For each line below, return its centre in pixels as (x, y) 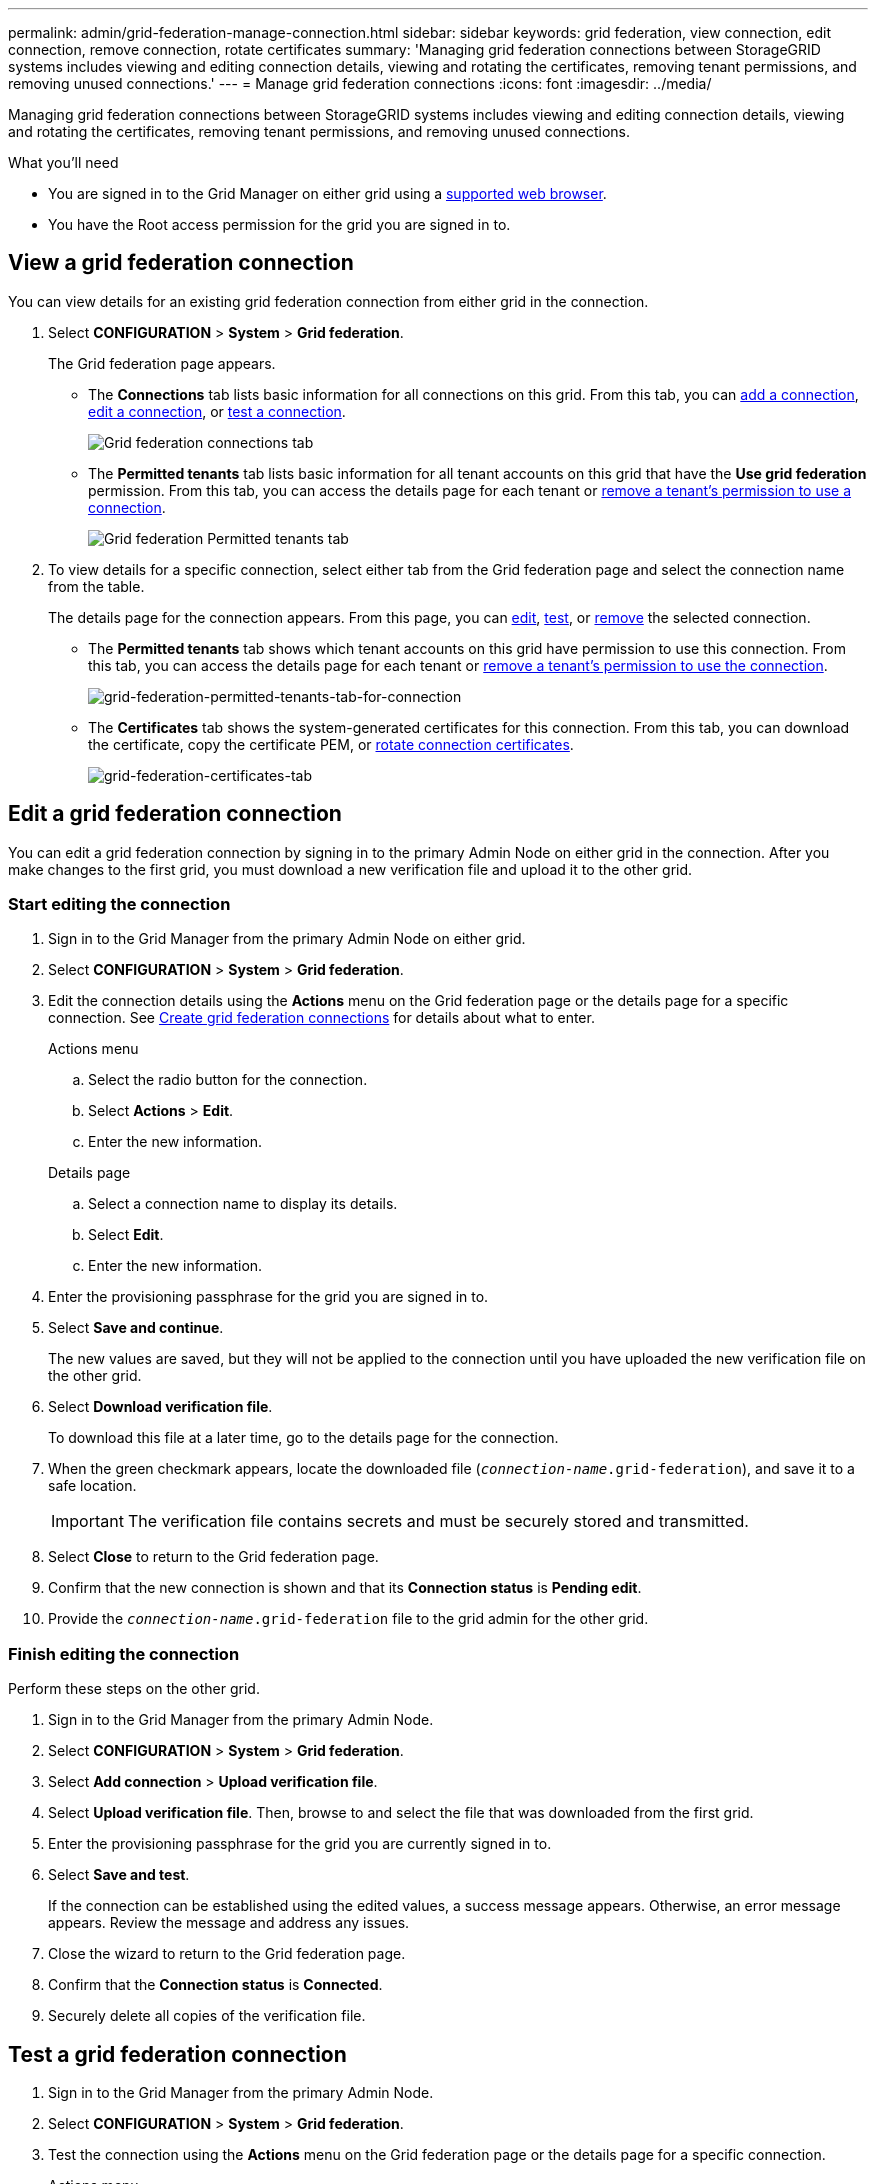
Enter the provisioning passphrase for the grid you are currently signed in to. (300, 1844)
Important (87, 1521)
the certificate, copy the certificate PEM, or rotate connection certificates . (331, 744)
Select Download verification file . (160, 1407)
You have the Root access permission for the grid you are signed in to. (279, 224)
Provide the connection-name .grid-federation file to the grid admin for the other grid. (348, 1619)
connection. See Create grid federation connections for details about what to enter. (321, 1018)
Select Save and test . (119, 1875)
